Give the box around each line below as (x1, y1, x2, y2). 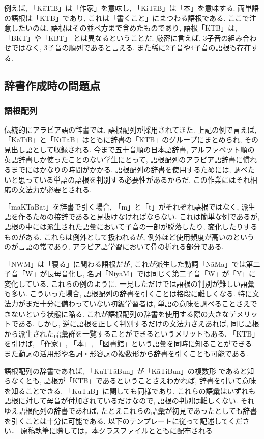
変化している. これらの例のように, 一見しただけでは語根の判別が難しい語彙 (4, 278, 255, 289)
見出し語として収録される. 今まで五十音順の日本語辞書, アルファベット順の (4, 144, 255, 154)
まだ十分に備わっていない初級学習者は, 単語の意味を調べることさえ (25, 298, 250, 309)
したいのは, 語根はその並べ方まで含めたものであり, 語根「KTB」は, (11, 22, 237, 33)
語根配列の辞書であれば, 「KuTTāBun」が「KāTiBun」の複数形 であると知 (4, 365, 254, 376)
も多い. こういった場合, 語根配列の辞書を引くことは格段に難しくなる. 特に (4, 288, 252, 299)
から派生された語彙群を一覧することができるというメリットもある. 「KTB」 (4, 328, 259, 339)
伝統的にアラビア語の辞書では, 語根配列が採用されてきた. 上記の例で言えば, (4, 124, 257, 135)
